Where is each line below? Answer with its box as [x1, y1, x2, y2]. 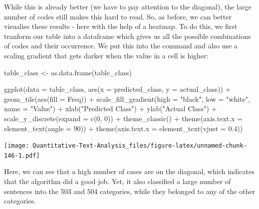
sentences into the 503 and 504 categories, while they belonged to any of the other [4, 186, 256, 196]
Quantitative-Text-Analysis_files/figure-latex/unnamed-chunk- [32, 142, 247, 150]
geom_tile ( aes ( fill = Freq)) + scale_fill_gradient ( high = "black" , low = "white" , [4, 93, 250, 104]
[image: [4, 142, 29, 150]
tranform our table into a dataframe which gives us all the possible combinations [4, 30, 251, 41]
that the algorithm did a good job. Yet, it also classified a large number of [4, 176, 231, 187]
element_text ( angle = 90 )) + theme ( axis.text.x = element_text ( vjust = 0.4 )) [4, 123, 243, 133]
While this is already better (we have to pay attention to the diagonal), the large [4, 1, 252, 11]
